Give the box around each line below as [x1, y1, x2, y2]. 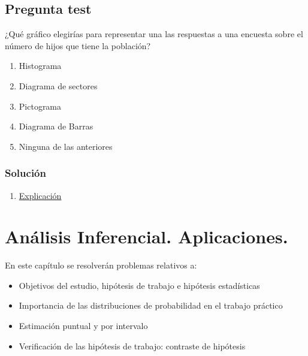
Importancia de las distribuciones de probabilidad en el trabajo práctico [19, 299, 283, 312]
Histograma [19, 59, 62, 72]
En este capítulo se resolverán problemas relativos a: [5, 259, 197, 271]
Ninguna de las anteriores [19, 140, 113, 152]
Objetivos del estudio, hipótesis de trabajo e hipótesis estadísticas [19, 279, 260, 291]
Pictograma [19, 99, 62, 112]
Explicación [19, 189, 62, 201]
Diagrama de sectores [19, 79, 98, 92]
